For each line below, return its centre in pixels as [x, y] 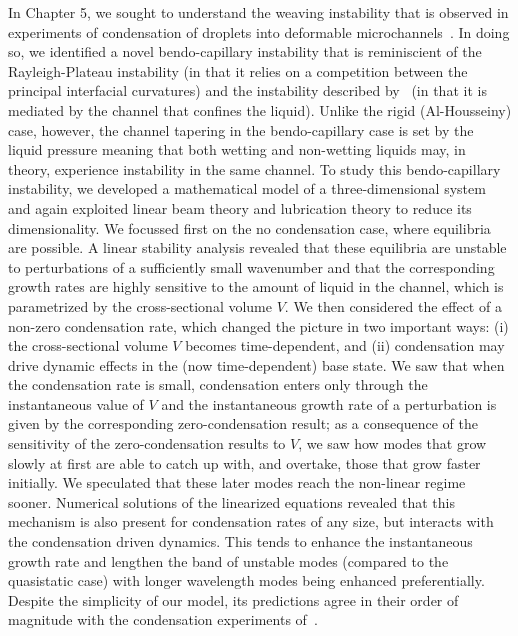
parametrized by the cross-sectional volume [140, 305]
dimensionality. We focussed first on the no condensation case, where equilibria [249, 227]
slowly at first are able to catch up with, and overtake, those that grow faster [244, 462]
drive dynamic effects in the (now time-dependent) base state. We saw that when [256, 364]
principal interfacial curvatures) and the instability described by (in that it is [247, 90]
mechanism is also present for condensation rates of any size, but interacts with [251, 521]
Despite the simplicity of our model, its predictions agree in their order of [233, 599]
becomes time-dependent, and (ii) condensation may [345, 345]
